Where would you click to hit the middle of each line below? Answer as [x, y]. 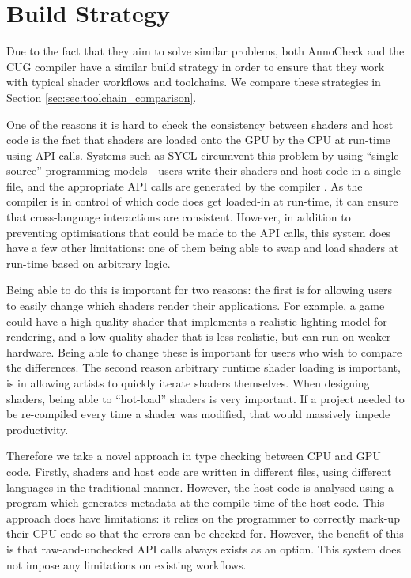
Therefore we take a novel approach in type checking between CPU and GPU [194, 456]
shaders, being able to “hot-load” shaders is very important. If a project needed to [205, 398]
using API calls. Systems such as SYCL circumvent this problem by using [185, 155]
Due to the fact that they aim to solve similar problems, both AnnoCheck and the [205, 51]
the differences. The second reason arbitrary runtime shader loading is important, [204, 367]
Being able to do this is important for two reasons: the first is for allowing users [199, 290]
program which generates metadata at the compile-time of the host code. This [196, 502]
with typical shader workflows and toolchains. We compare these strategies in [194, 82]
